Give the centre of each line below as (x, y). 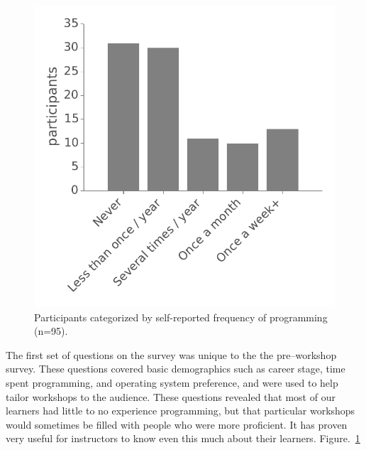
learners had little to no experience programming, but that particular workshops (181, 411)
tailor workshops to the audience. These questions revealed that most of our (171, 396)
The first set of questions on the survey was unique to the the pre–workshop (171, 354)
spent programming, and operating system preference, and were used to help (172, 382)
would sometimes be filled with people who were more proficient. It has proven (177, 424)
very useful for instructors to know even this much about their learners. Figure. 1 (183, 438)
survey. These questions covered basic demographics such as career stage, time (176, 369)
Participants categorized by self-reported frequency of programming (181, 317)
